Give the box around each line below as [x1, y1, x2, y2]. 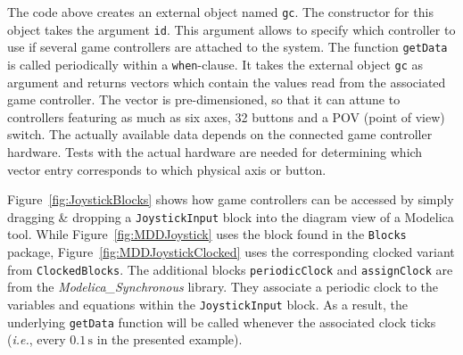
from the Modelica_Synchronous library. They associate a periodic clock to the [7, 277, 439, 296]
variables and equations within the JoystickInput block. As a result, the [7, 294, 408, 313]
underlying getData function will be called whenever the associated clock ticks [7, 312, 436, 331]
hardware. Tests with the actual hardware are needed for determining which [7, 143, 423, 161]
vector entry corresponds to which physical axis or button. [7, 160, 327, 178]
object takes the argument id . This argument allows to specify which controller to [7, 20, 456, 38]
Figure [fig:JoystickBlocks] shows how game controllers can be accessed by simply [7, 190, 454, 209]
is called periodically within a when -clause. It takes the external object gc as [7, 54, 424, 73]
